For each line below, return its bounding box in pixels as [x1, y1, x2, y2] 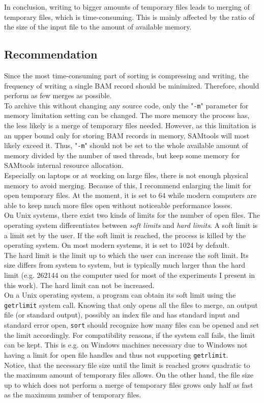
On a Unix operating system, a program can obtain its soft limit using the [4, 290, 236, 300]
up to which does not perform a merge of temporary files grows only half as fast [4, 379, 253, 390]
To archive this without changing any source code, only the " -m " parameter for [4, 100, 249, 110]
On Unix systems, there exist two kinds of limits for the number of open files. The [4, 210, 260, 220]
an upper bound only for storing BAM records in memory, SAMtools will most [4, 130, 250, 140]
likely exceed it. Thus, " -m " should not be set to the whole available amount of [4, 140, 248, 151]
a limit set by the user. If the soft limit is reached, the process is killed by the [4, 229, 246, 240]
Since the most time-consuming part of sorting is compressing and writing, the [4, 70, 249, 80]
